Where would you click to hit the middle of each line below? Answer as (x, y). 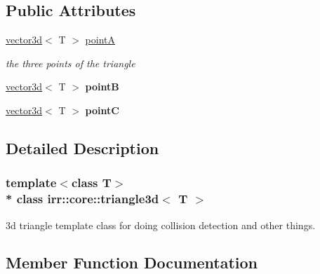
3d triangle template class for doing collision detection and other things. (161, 225)
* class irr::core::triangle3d (82, 199)
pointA (100, 40)
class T (91, 183)
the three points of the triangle (71, 63)
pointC (102, 110)
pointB (102, 87)
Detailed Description (82, 148)
